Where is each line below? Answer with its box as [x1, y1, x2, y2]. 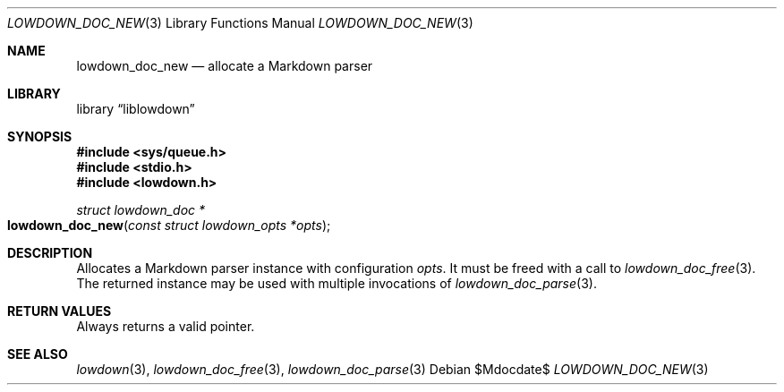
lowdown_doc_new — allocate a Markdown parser [76, 58, 373, 73]
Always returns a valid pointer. [76, 319, 255, 334]
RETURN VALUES [7, 303, 112, 319]
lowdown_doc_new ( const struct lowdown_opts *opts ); [7, 217, 331, 233]
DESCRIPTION [7, 245, 93, 260]
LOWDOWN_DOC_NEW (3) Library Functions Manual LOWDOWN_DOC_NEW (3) [7, 15, 473, 30]
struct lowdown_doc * [76, 202, 205, 217]
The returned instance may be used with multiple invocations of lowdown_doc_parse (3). [76, 276, 597, 291]
